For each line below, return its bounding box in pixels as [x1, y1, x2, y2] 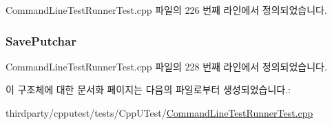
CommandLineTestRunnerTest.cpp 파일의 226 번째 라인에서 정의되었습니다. [6, 3, 327, 17]
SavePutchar [6, 32, 76, 49]
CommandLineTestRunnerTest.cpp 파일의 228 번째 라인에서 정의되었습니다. [6, 59, 327, 73]
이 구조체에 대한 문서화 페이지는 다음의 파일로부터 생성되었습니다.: [6, 82, 291, 97]
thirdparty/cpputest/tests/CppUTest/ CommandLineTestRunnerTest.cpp [6, 106, 313, 119]
